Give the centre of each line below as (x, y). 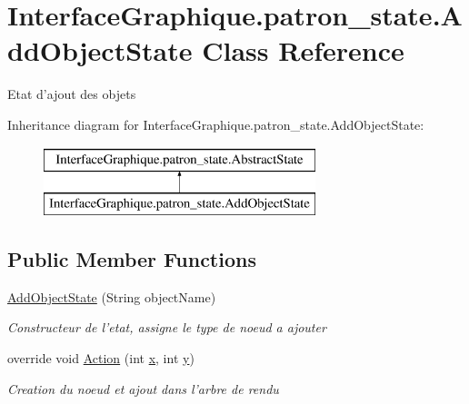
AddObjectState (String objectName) (112, 296)
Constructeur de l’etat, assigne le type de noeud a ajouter (167, 327)
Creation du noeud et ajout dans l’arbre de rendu (143, 388)
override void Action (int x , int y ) (101, 358)
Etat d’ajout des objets (72, 94)
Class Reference (303, 50)
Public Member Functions (132, 259)
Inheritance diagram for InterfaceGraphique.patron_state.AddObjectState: (216, 124)
